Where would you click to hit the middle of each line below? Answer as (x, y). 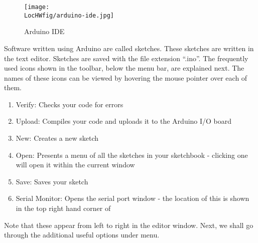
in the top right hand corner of (63, 208)
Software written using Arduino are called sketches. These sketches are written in (129, 48)
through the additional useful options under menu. (82, 235)
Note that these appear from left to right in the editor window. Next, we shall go (129, 225)
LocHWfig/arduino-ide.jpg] (69, 15)
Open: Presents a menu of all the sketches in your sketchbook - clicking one (132, 155)
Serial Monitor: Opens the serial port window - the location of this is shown (133, 198)
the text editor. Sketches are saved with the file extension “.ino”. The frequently (126, 58)
